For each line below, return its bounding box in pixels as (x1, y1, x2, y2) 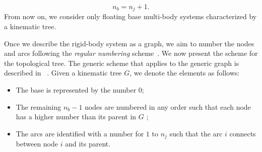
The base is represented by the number (16, 85, 137, 95)
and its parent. (65, 138, 111, 149)
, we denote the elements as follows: (129, 67, 240, 78)
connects (229, 128, 256, 138)
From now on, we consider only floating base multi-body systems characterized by (4, 11, 257, 22)
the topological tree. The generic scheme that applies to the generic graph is (4, 57, 239, 68)
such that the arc (169, 128, 223, 138)
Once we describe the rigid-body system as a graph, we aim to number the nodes (4, 38, 254, 48)
